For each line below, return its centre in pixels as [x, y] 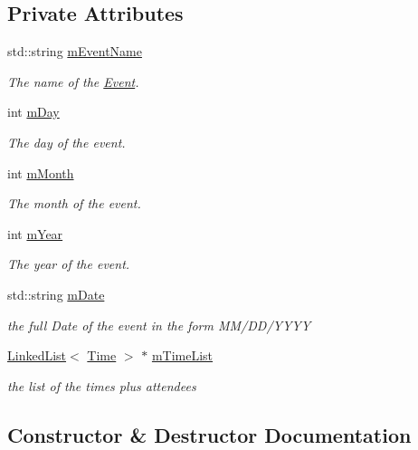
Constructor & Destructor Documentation [209, 434]
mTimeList [182, 355]
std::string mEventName [75, 51]
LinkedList [37, 355]
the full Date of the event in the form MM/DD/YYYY [159, 325]
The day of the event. [66, 142]
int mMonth [41, 172]
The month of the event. [74, 203]
